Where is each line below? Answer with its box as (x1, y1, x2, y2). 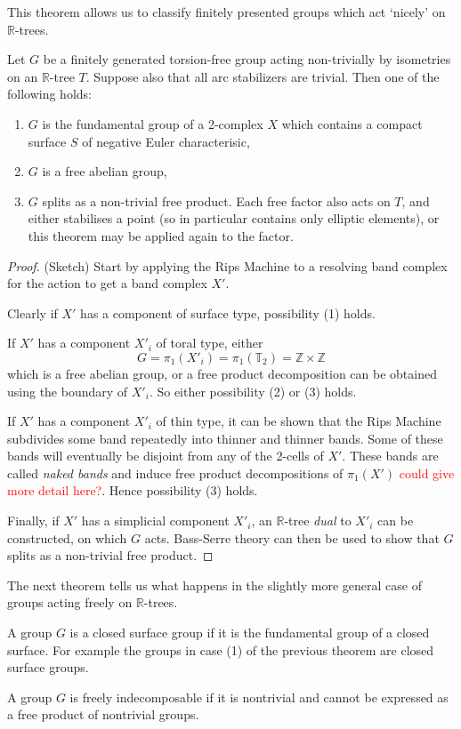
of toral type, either (156, 333, 263, 352)
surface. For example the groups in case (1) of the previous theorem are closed (7, 640, 434, 659)
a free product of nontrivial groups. (7, 705, 199, 724)
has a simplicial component (81, 511, 230, 530)
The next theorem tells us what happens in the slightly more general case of (7, 575, 422, 594)
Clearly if (7, 303, 58, 322)
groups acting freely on (7, 593, 133, 612)
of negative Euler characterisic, (82, 132, 250, 150)
